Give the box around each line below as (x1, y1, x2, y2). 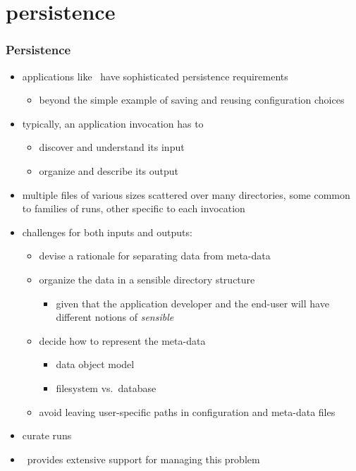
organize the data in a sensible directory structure (39, 271, 255, 286)
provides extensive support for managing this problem (27, 451, 260, 466)
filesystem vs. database (56, 380, 156, 395)
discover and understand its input (39, 140, 185, 154)
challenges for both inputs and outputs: (22, 224, 192, 239)
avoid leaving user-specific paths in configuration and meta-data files (39, 404, 336, 419)
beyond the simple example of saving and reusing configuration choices (39, 92, 345, 107)
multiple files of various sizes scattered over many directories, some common (22, 187, 350, 202)
